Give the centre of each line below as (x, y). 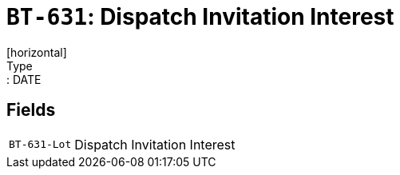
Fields (31, 110)
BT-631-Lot (40, 145)
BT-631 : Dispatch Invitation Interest (200, 17)
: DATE (24, 79)
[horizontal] (37, 52)
